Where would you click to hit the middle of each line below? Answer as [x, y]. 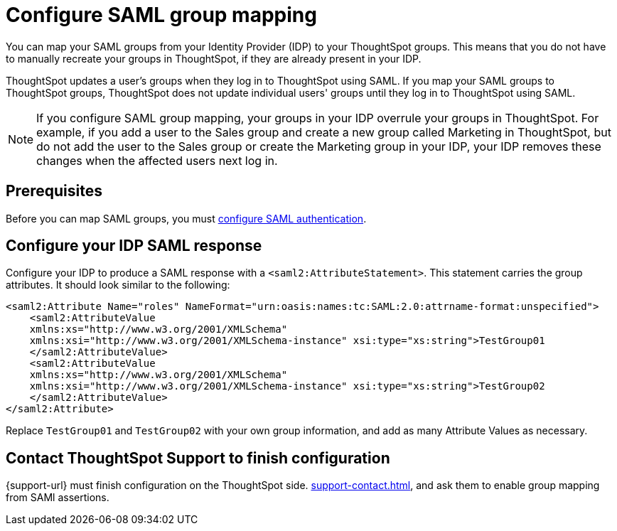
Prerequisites [54, 191]
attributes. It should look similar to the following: [118, 285]
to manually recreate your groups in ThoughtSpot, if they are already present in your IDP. [214, 58]
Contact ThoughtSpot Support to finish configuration [198, 458]
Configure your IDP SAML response [134, 246]
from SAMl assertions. [58, 498]
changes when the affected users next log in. [157, 160]
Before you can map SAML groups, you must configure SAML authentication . [186, 218]
